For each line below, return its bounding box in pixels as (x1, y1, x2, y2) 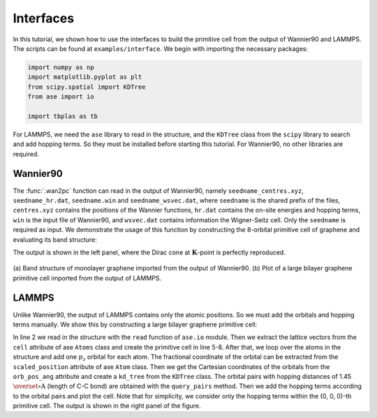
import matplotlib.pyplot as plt (27, 73, 142, 81)
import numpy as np (27, 63, 94, 71)
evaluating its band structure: (13, 235, 97, 244)
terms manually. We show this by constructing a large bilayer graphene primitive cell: (13, 320, 258, 329)
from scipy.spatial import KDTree (27, 82, 146, 91)
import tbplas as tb (27, 112, 98, 120)
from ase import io (27, 93, 94, 101)
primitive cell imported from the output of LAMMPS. (13, 273, 162, 282)
